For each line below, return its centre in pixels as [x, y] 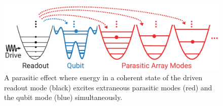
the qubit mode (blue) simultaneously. [63, 97]
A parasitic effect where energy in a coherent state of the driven [103, 77]
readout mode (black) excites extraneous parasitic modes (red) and [108, 87]
